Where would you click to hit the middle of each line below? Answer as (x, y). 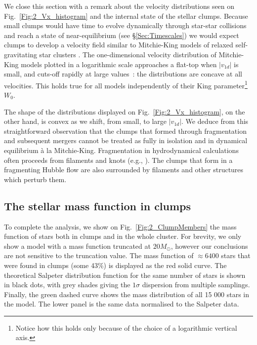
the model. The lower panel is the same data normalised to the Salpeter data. (122, 304)
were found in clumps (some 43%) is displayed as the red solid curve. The (115, 265)
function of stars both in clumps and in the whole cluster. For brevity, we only (123, 236)
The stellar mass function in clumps (98, 206)
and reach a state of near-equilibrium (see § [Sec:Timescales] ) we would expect (122, 35)
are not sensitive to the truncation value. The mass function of (99, 255)
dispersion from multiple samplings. (196, 285)
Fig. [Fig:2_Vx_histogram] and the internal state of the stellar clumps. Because (126, 16)
